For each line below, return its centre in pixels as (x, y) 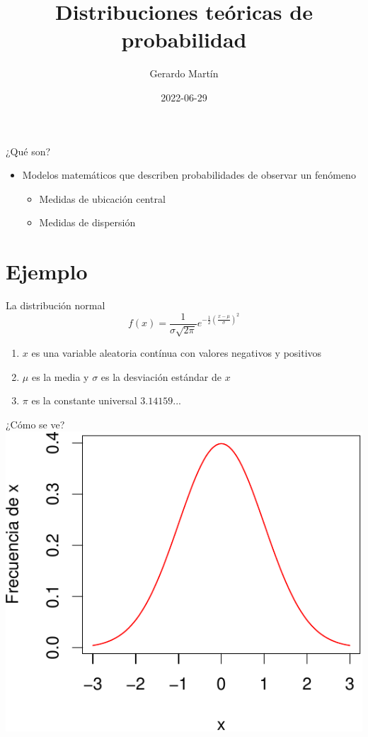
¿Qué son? (28, 151)
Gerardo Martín (184, 73)
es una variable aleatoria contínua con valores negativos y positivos (177, 353)
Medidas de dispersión (87, 222)
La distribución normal (56, 305)
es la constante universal (84, 400)
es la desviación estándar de (161, 376)
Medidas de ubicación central (102, 198)
